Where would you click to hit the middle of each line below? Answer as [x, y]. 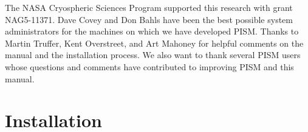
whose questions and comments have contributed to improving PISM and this [149, 66]
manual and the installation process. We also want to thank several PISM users [153, 55]
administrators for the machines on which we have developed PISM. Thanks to [152, 31]
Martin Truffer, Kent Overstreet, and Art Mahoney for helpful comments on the [154, 43]
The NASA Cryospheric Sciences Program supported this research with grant [149, 7]
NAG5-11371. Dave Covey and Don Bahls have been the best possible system [149, 19]
